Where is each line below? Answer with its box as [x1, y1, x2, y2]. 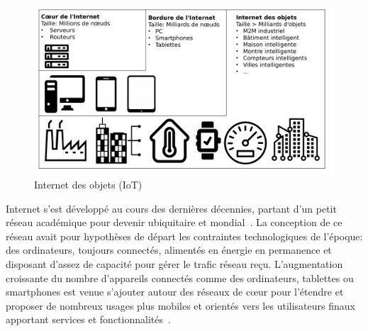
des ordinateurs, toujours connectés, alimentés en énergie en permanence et [6, 242, 332, 257]
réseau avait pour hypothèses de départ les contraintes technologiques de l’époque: [6, 228, 363, 243]
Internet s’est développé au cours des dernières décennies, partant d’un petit [6, 201, 337, 215]
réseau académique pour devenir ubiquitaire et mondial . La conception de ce [6, 215, 342, 230]
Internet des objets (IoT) [34, 177, 143, 192]
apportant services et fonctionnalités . [6, 312, 171, 327]
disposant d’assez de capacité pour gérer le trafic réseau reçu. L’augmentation [6, 257, 343, 271]
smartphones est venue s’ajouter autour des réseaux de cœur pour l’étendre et [6, 284, 344, 299]
